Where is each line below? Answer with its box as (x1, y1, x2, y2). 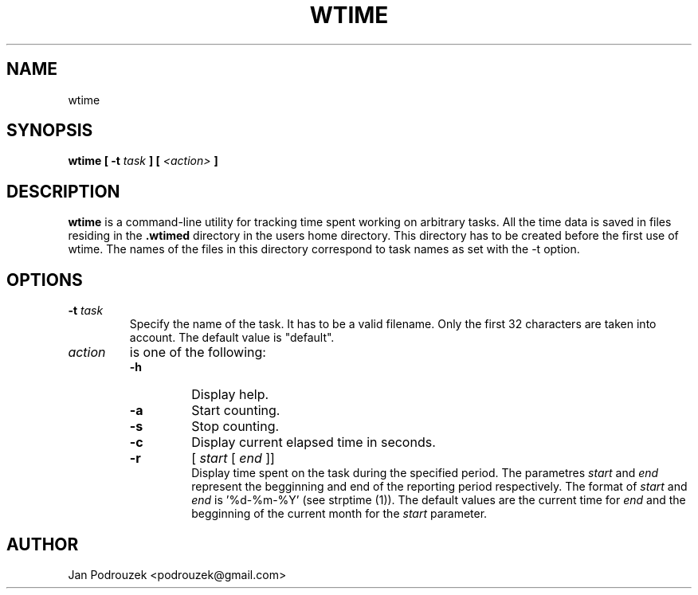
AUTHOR (6, 534, 79, 554)
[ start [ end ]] (191, 450, 275, 467)
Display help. (191, 386, 269, 403)
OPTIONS (6, 269, 83, 290)
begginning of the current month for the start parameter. (191, 507, 488, 521)
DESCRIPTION (6, 181, 120, 202)
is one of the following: (129, 344, 266, 361)
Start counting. (191, 402, 280, 419)
